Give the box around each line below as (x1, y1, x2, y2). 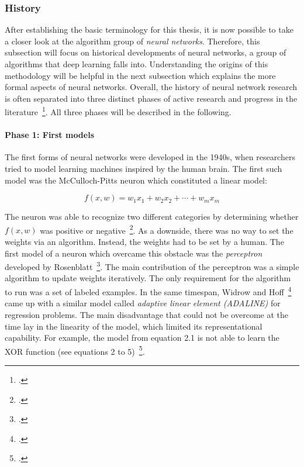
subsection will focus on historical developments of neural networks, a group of (5, 46, 286, 58)
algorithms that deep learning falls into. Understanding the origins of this (5, 58, 268, 70)
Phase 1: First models (5, 129, 95, 141)
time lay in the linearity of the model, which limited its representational (5, 320, 262, 332)
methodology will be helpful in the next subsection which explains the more (5, 69, 276, 81)
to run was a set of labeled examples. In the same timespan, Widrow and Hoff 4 (5, 284, 292, 298)
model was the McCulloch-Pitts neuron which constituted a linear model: (5, 174, 267, 186)
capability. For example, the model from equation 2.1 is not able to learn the (5, 331, 279, 344)
